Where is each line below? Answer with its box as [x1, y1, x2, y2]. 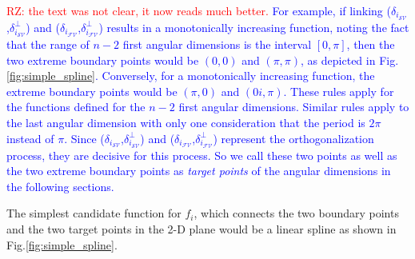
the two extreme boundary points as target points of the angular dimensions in [6, 162, 391, 179]
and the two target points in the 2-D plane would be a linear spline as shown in [6, 221, 397, 237]
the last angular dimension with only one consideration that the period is [6, 114, 365, 130]
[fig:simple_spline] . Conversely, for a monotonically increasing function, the [6, 67, 375, 84]
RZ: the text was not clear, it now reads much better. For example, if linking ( [6, 2, 391, 18]
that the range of [6, 36, 90, 52]
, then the [346, 36, 395, 52]
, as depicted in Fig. [301, 51, 399, 68]
